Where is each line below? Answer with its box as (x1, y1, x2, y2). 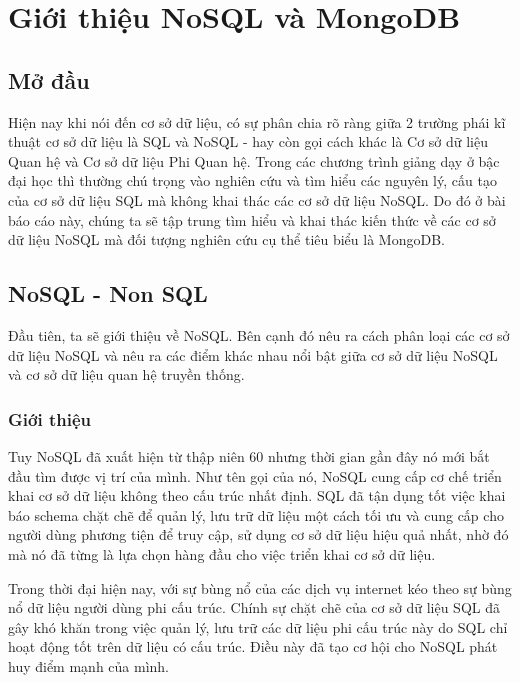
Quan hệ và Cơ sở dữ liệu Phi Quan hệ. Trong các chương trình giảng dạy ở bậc (8, 150, 500, 171)
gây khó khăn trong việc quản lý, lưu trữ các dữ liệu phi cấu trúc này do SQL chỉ (8, 616, 508, 637)
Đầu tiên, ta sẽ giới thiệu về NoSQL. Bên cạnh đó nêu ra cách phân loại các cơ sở (8, 324, 510, 345)
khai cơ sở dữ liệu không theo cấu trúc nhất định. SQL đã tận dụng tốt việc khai (8, 485, 506, 506)
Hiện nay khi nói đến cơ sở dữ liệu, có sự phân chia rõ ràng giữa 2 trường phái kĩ (8, 111, 506, 132)
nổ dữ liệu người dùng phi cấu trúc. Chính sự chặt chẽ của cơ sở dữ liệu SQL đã (8, 597, 500, 618)
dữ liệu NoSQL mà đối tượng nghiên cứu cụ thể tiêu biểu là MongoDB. (8, 229, 445, 250)
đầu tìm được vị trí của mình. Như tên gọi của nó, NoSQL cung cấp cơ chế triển (8, 465, 502, 486)
